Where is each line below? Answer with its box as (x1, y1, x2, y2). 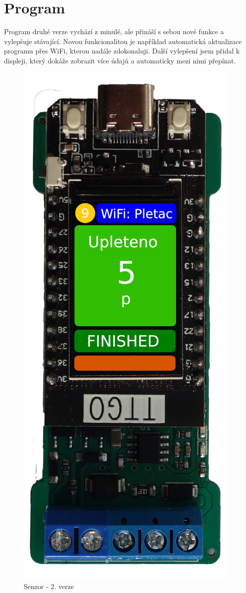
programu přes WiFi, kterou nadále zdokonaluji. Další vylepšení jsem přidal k (4, 46, 240, 56)
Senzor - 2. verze (24, 581, 74, 592)
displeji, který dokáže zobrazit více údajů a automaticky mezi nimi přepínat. (4, 55, 236, 65)
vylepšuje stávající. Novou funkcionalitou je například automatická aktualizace (4, 36, 242, 46)
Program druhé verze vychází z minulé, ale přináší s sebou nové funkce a (4, 26, 224, 37)
